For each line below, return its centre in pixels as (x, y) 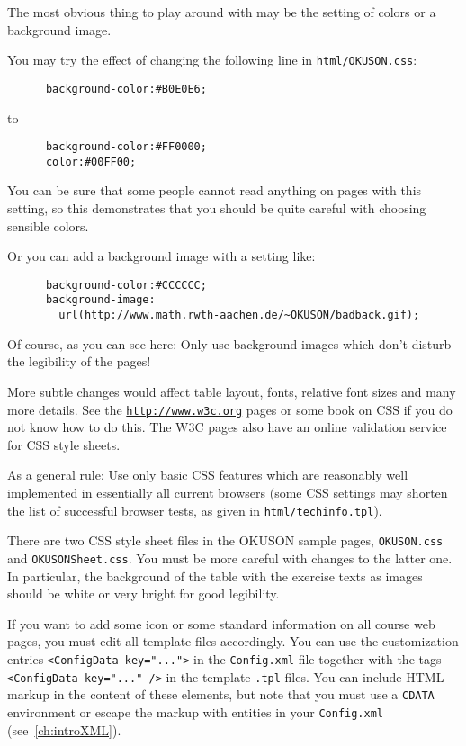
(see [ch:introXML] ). (64, 729)
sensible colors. (48, 225)
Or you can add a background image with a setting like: (161, 256)
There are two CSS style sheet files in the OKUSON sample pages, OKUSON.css (225, 540)
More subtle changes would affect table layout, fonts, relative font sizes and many (232, 391)
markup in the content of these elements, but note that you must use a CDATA (221, 694)
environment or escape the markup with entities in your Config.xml (196, 711)
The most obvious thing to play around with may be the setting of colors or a (222, 12)
